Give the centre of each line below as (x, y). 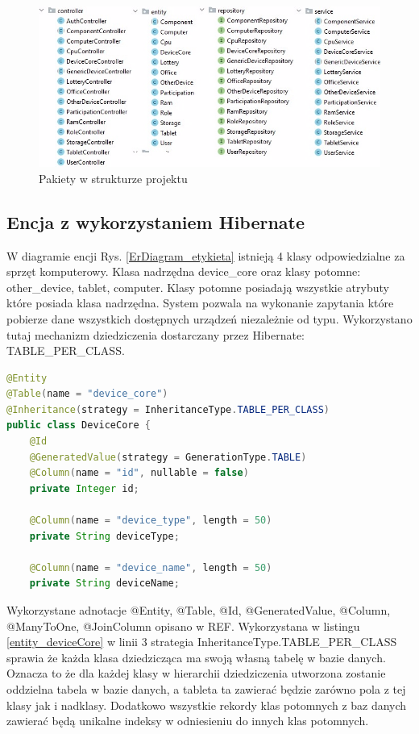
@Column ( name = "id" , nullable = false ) (139, 473)
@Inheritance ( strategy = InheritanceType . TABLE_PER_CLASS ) (168, 409)
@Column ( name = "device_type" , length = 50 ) (151, 521)
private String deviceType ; (104, 536)
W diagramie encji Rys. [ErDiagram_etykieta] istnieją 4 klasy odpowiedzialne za (206, 255)
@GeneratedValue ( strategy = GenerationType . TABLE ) (168, 457)
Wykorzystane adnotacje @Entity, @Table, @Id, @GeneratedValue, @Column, (199, 610)
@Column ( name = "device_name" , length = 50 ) (151, 567)
